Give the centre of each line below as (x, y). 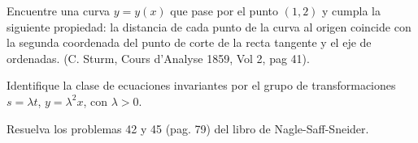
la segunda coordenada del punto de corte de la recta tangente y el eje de (189, 42)
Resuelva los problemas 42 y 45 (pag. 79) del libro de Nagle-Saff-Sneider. (188, 128)
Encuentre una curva (59, 11)
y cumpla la (351, 11)
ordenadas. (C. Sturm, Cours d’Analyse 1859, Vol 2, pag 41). (158, 58)
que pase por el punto (224, 11)
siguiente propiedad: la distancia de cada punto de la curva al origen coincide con (209, 26)
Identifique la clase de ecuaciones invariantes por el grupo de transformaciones (201, 85)
